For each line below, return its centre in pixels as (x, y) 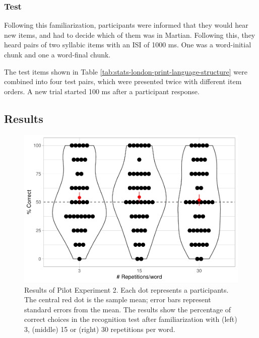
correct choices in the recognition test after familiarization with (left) (131, 319)
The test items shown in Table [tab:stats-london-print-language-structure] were (126, 71)
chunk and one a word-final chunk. (57, 54)
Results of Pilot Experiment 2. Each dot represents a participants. (126, 289)
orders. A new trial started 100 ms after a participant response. (102, 91)
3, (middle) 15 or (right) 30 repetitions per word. (100, 329)
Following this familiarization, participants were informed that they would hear (126, 25)
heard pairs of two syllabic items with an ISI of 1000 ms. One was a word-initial (128, 45)
